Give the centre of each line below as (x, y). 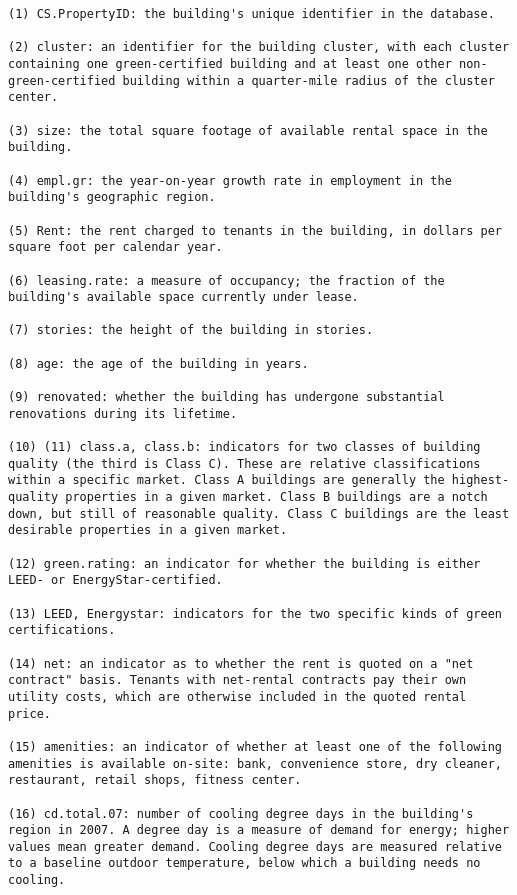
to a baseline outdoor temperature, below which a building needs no (244, 863)
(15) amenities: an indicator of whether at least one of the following (255, 746)
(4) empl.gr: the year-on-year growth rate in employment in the (230, 180)
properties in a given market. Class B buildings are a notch (276, 497)
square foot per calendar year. (115, 247)
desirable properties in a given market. (148, 530)
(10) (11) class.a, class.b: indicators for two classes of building (244, 447)
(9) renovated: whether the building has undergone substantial (226, 397)
